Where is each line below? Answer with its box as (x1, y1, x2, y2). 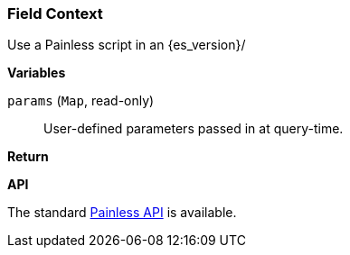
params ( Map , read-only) (7, 93, 155, 109)
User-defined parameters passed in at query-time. (43, 121, 344, 137)
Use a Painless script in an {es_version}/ (7, 37, 246, 53)
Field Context (7, 5, 103, 23)
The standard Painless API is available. (7, 205, 237, 221)
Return (7, 149, 49, 165)
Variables (7, 65, 66, 81)
